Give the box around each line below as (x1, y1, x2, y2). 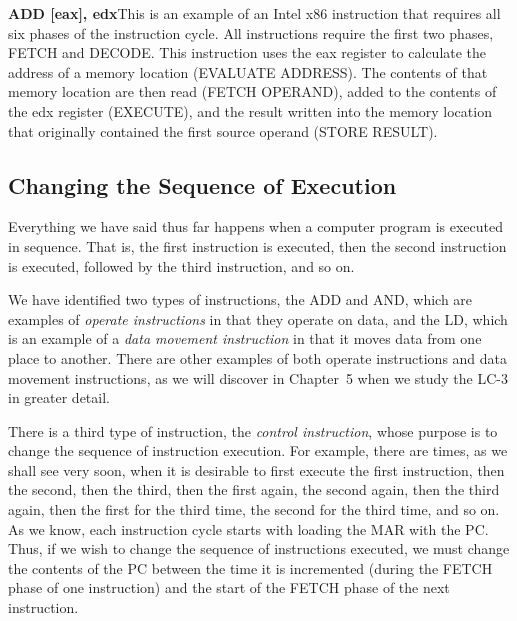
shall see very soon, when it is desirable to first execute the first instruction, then (8, 459, 505, 480)
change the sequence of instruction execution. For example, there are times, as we (8, 440, 508, 461)
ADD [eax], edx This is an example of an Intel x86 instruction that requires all (8, 3, 501, 23)
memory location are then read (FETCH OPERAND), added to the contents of (8, 81, 497, 102)
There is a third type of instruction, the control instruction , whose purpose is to (8, 420, 498, 441)
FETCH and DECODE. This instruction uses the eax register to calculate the (8, 42, 487, 63)
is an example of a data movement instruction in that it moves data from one (8, 328, 482, 349)
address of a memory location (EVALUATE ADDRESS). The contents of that (8, 61, 488, 82)
